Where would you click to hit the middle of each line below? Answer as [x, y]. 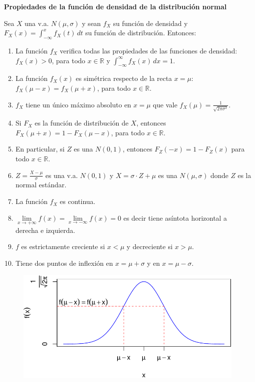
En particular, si [40, 149]
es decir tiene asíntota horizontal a [175, 217]
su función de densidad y [150, 23]
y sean [91, 23]
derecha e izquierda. [45, 230]
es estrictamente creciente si [63, 246]
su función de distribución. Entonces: [140, 33]
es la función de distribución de [81, 123]
